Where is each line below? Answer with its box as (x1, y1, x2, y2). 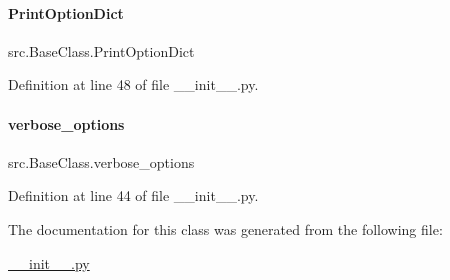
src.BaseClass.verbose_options (8, 151, 195, 172)
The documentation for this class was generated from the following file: (8, 218, 443, 239)
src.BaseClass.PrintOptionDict (8, 40, 195, 61)
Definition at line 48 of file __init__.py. (8, 74, 259, 95)
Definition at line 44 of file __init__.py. (8, 185, 259, 206)
